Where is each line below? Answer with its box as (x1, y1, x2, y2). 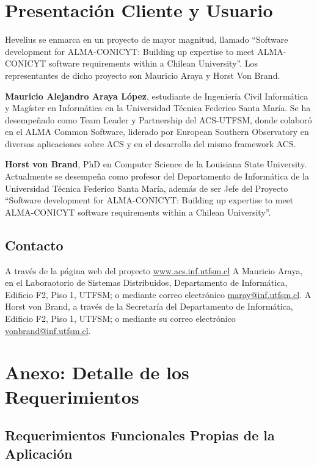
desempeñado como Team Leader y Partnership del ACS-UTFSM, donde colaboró (5, 113, 312, 126)
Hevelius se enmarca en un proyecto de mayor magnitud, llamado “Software (5, 33, 288, 46)
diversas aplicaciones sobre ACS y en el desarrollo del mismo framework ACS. (5, 137, 296, 150)
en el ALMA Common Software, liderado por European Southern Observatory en (5, 125, 309, 138)
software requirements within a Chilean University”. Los (48, 57, 258, 70)
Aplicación (5, 443, 73, 462)
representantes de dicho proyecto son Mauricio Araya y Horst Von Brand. (5, 68, 280, 81)
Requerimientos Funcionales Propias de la (5, 426, 275, 445)
